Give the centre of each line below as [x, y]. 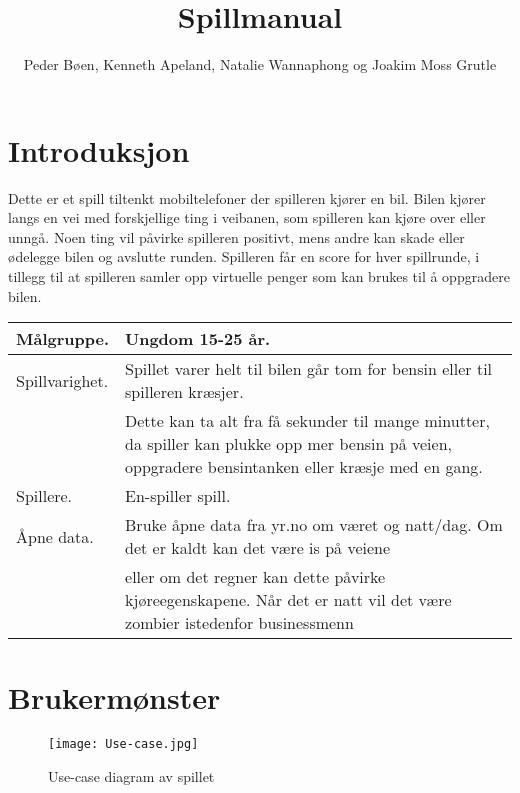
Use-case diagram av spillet [131, 776]
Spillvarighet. [62, 380]
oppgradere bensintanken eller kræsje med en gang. [304, 467]
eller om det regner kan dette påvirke [255, 577]
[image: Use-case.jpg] [123, 744]
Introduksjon [99, 149]
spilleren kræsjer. [184, 392]
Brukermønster [114, 697]
